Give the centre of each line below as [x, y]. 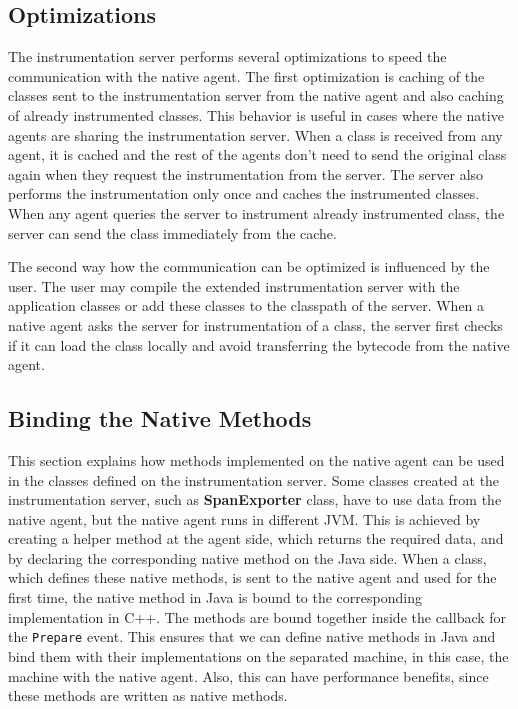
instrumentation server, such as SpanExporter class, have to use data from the [255, 499]
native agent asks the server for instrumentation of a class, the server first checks [255, 324]
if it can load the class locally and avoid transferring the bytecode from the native [259, 344]
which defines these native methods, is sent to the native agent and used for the [252, 577]
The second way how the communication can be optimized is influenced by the [249, 266]
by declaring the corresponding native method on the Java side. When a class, [247, 557]
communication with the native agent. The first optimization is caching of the [246, 75]
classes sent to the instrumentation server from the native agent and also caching [256, 95]
